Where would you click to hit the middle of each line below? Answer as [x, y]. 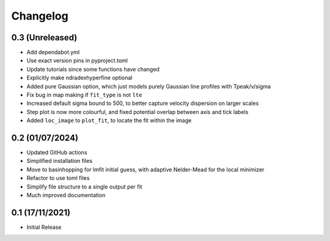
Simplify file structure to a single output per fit [84, 187]
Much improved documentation [66, 195]
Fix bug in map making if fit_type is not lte [84, 95]
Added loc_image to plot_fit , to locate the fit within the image [109, 120]
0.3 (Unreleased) [44, 38]
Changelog [40, 16]
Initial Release [44, 227]
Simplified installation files [60, 161]
